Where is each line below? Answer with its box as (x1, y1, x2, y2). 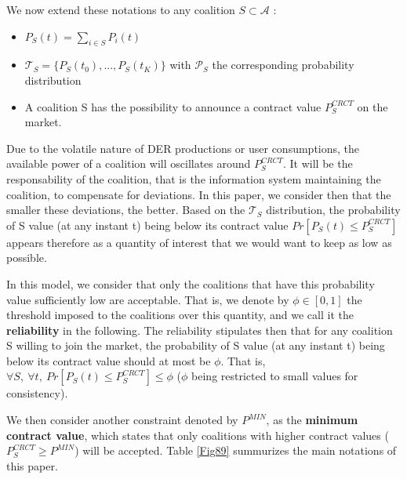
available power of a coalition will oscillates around (6, 155, 251, 172)
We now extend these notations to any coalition (6, 2, 235, 17)
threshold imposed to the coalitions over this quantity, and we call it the (6, 307, 354, 323)
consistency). (6, 385, 68, 401)
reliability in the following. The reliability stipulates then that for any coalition (6, 321, 393, 338)
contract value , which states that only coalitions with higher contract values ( (6, 426, 389, 443)
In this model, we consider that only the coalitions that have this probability (6, 275, 375, 292)
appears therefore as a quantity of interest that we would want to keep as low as (6, 234, 392, 250)
